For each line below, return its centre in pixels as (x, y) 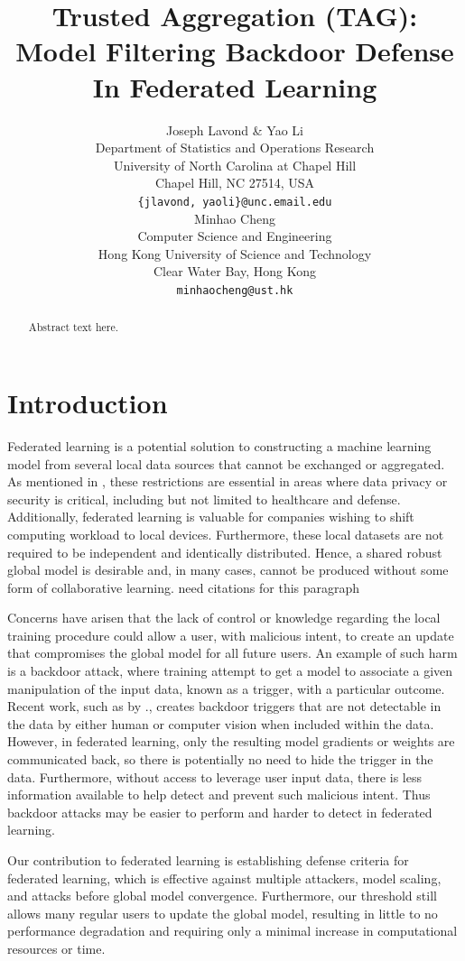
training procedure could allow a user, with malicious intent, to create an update (231, 635)
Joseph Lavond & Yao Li (235, 129)
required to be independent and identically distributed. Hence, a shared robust (225, 552)
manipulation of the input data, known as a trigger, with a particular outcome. (226, 688)
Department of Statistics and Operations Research (235, 148)
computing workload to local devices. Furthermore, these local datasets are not (226, 534)
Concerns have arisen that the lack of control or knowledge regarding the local (224, 618)
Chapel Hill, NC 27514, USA (235, 183)
